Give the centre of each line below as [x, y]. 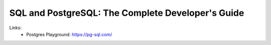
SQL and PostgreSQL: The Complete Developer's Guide [127, 13]
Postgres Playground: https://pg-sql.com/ [69, 34]
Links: [16, 28]
